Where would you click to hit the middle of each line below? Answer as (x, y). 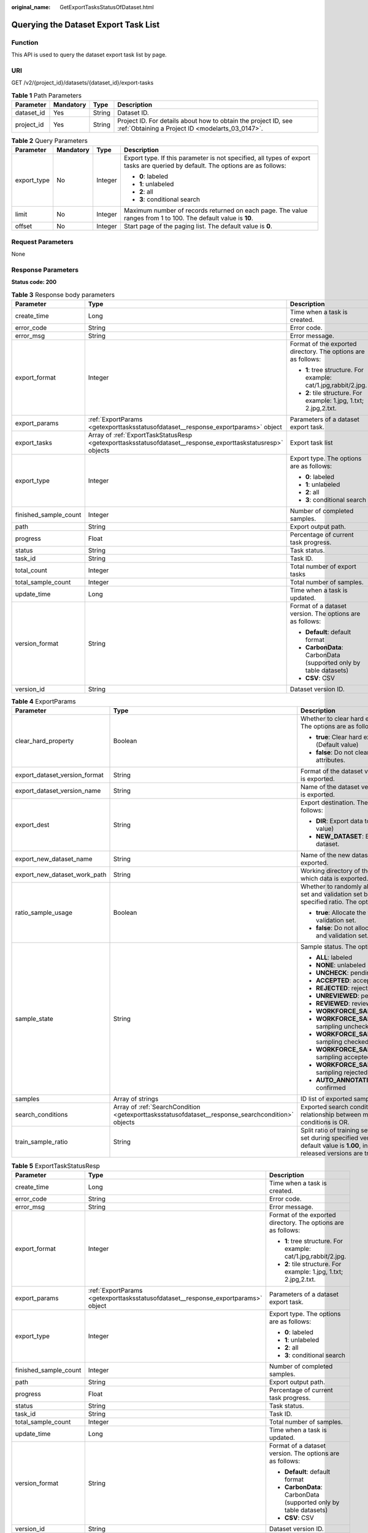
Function (25, 42)
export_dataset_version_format (59, 775)
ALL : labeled (334, 958)
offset (24, 226)
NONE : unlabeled (341, 965)
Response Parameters (45, 270)
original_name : (31, 7)
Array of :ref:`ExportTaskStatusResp (140, 435)
